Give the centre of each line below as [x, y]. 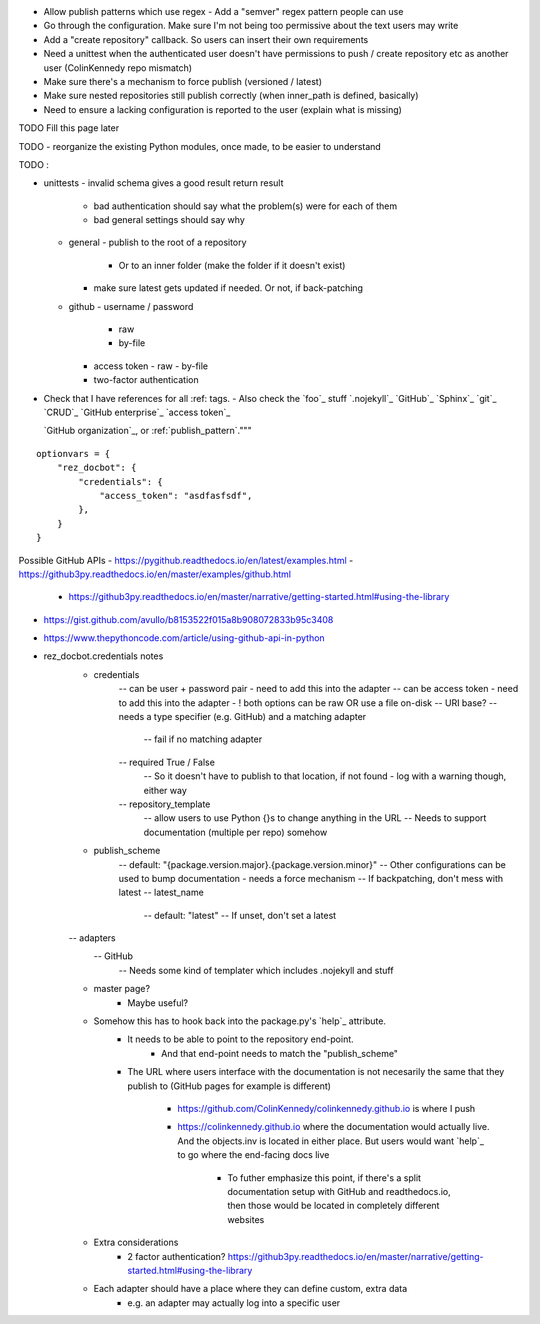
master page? [121, 989]
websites [246, 1219]
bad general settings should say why [169, 220]
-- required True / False [166, 762]
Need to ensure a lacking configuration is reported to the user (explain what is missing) [222, 109]
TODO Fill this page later [69, 128]
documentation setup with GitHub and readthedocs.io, [339, 1191]
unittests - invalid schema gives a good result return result [163, 183]
